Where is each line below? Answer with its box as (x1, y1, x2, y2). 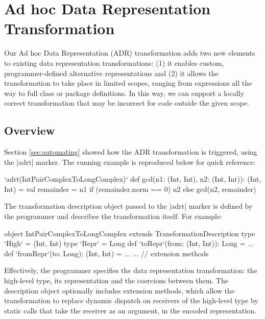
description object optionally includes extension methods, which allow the (4, 285, 235, 296)
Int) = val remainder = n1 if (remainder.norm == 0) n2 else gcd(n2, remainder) (4, 183, 256, 194)
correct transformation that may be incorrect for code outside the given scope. (4, 97, 249, 108)
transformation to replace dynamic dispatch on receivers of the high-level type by (4, 295, 258, 306)
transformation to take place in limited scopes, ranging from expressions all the (4, 78, 252, 88)
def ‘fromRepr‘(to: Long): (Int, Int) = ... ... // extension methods (4, 248, 209, 258)
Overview (4, 122, 55, 138)
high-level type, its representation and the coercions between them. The (4, 275, 228, 286)
